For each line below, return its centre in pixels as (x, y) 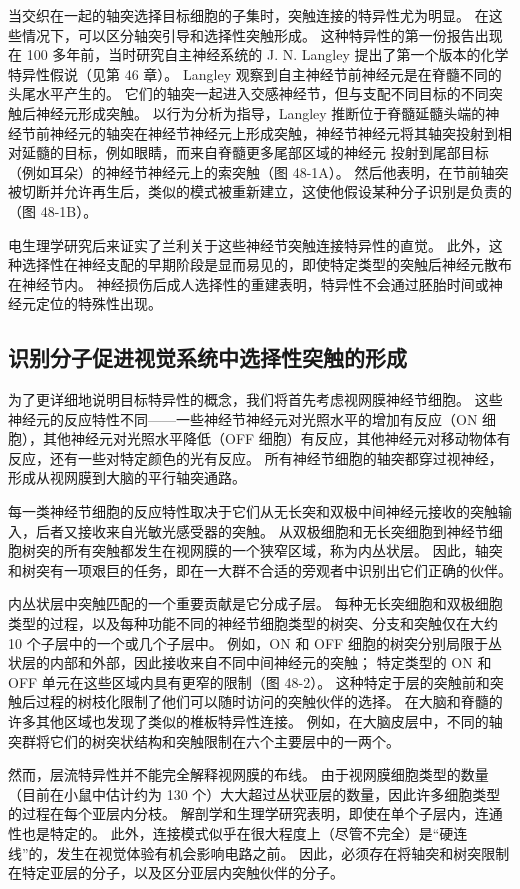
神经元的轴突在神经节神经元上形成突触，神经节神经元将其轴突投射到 (273, 132)
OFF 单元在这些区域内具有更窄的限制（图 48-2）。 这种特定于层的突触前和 (249, 681)
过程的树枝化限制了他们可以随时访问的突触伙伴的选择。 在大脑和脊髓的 (269, 701)
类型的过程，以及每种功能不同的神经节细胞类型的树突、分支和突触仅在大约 (253, 623)
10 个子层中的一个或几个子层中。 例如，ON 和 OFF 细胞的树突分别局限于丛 (255, 642)
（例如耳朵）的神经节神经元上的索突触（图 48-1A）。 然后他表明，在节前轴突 (258, 171)
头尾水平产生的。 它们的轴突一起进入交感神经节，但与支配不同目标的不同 (248, 93)
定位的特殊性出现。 (98, 303)
